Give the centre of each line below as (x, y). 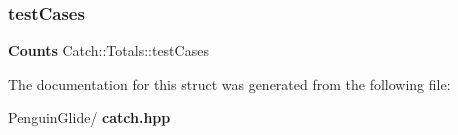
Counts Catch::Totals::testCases (108, 50)
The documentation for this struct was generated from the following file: (229, 83)
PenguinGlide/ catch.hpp (89, 117)
